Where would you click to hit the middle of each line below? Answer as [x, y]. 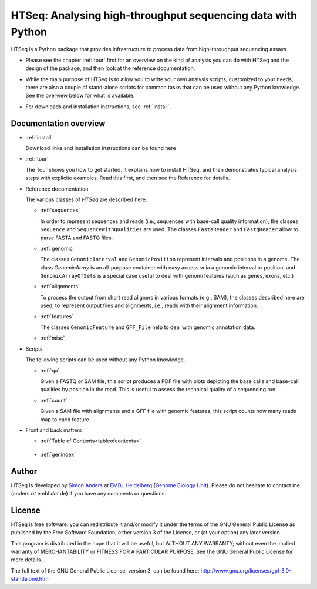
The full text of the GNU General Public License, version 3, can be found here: [105, 570]
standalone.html [30, 579]
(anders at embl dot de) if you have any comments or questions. [89, 493]
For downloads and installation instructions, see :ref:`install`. [98, 107]
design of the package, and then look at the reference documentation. [110, 68]
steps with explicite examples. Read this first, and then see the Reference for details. [128, 178]
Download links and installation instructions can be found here [101, 148]
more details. [27, 560]
